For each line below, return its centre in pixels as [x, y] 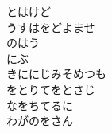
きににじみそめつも [56, 74]
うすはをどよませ [51, 27]
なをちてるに [40, 105]
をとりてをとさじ [51, 89]
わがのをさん [40, 121]
